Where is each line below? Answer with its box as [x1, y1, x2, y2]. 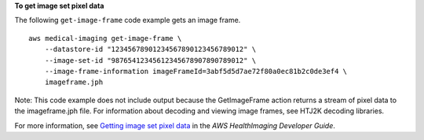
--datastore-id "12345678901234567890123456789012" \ [44, 45, 257, 54]
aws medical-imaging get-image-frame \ [28, 34, 182, 42]
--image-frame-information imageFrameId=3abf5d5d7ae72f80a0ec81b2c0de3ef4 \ [44, 67, 348, 76]
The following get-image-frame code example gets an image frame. [14, 16, 241, 25]
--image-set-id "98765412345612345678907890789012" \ [44, 56, 257, 64]
